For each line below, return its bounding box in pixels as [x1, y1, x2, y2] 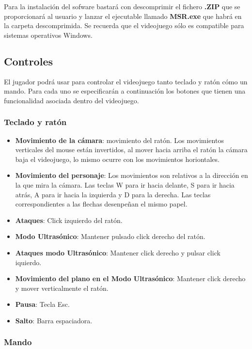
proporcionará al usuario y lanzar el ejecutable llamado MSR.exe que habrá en [4, 11, 242, 21]
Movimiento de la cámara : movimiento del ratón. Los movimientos [15, 135, 224, 145]
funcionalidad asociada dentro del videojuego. [4, 95, 139, 105]
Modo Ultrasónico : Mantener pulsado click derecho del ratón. [15, 231, 205, 241]
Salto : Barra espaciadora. [15, 315, 93, 325]
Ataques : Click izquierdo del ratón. [15, 215, 123, 225]
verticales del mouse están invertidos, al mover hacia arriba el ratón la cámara [15, 144, 248, 155]
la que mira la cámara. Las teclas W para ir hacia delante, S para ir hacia [15, 179, 235, 190]
